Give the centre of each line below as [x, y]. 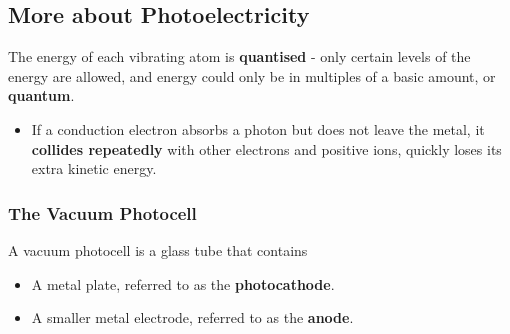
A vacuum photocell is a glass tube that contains [158, 249]
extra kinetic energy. [94, 168]
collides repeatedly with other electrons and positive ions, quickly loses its [266, 148]
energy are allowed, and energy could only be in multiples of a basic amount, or [252, 75]
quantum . [41, 95]
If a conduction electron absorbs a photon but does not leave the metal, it [258, 128]
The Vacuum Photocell [102, 212]
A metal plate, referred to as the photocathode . [183, 283]
